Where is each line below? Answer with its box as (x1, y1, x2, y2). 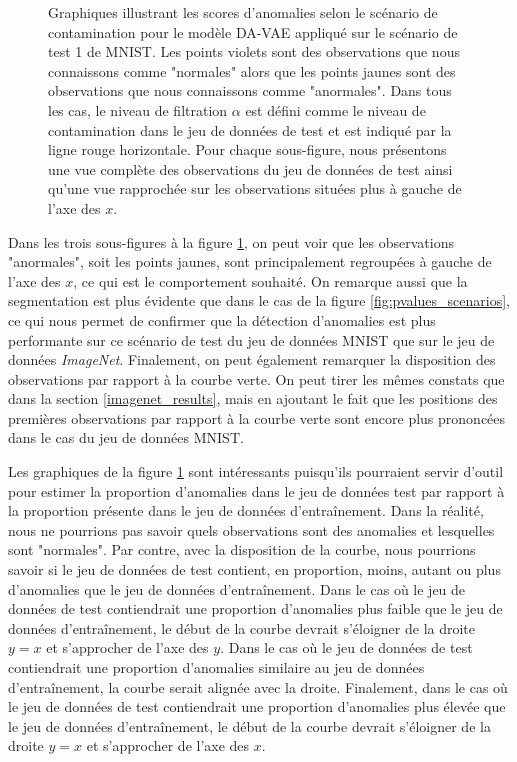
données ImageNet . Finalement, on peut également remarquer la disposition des (8, 349, 496, 370)
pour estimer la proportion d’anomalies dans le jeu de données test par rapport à (8, 480, 505, 501)
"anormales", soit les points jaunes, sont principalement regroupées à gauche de (8, 251, 492, 272)
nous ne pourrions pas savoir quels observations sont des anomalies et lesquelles (8, 519, 495, 540)
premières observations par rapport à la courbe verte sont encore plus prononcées (8, 407, 506, 428)
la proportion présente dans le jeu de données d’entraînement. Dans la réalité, (8, 500, 484, 521)
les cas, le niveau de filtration (48, 99, 228, 120)
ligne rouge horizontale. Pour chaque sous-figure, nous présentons (48, 139, 447, 160)
